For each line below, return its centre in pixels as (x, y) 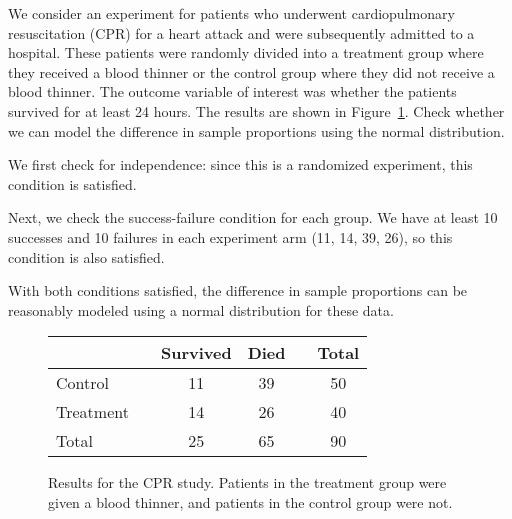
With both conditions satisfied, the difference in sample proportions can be (238, 290)
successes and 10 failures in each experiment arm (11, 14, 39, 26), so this (230, 236)
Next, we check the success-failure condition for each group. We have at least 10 (253, 217)
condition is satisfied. (72, 183)
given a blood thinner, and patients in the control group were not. (250, 501)
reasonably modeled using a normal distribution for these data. (201, 309)
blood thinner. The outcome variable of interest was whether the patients (232, 91)
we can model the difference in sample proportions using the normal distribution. (256, 130)
